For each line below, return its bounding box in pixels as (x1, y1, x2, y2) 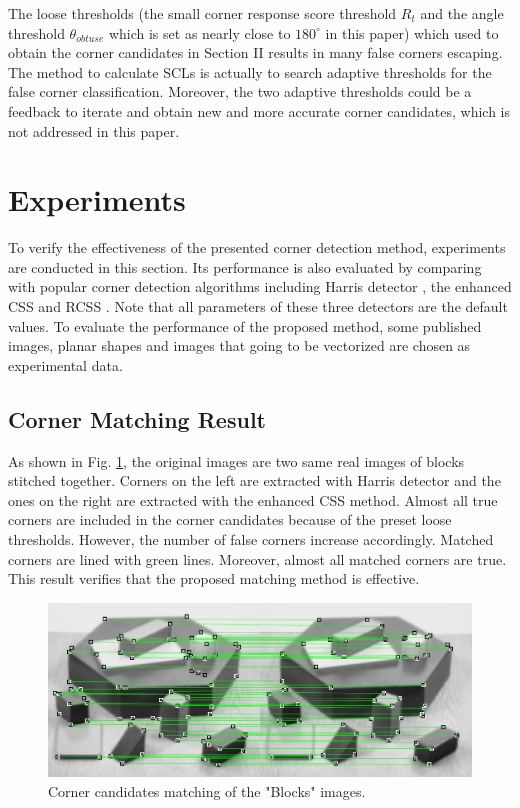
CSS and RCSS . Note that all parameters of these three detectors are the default (8, 296, 508, 317)
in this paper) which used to (325, 22, 499, 43)
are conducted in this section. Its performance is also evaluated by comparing (8, 256, 482, 277)
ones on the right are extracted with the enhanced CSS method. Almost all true (8, 489, 498, 510)
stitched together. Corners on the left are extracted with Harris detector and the (8, 470, 501, 491)
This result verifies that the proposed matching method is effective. (8, 568, 420, 589)
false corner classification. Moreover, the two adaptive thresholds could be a (8, 81, 472, 102)
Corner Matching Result (8, 403, 266, 434)
